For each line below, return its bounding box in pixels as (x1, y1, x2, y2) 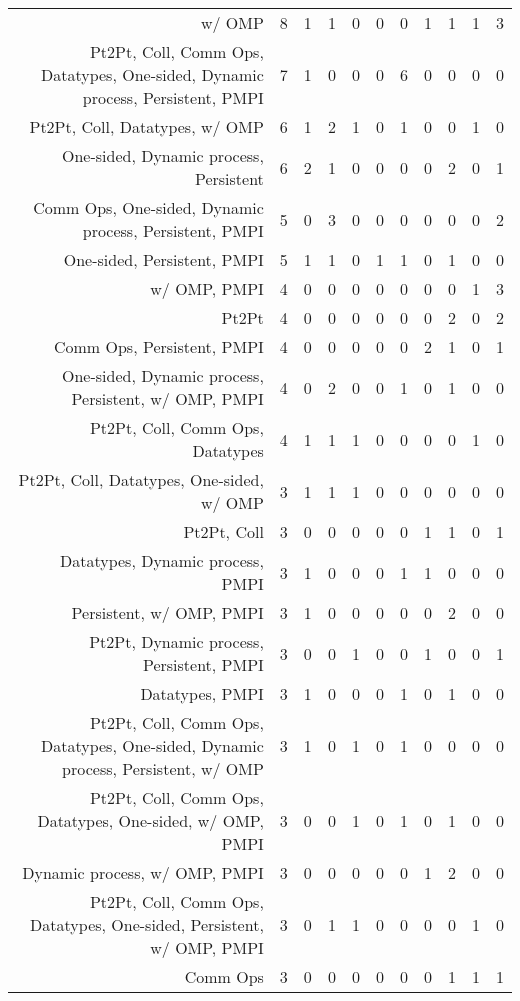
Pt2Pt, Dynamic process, (89, 630, 264, 653)
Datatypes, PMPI (140, 682, 264, 705)
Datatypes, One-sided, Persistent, (30, 913, 264, 936)
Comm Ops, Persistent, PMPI (53, 335, 264, 358)
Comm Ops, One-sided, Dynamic (33, 196, 264, 219)
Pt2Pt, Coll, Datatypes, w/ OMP (29, 115, 264, 138)
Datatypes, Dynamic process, (59, 549, 264, 572)
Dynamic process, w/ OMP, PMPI (22, 861, 264, 884)
